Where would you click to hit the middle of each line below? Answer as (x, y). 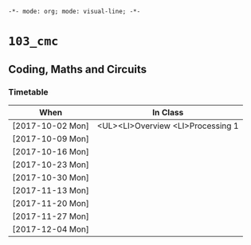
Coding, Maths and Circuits (78, 69)
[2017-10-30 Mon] (51, 177)
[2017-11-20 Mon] (51, 203)
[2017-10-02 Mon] (51, 126)
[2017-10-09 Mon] (51, 138)
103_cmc (33, 42)
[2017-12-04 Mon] (51, 229)
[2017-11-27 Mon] (51, 216)
